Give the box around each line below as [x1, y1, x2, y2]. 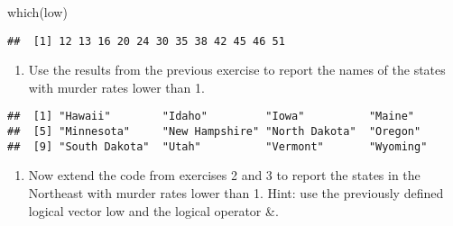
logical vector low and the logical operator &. [28, 201, 279, 220]
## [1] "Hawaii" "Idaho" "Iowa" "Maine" [7, 110, 415, 123]
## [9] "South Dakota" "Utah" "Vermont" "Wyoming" [7, 140, 428, 153]
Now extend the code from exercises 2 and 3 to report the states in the [28, 166, 421, 185]
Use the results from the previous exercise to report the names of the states [28, 60, 446, 79]
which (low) [7, 3, 68, 21]
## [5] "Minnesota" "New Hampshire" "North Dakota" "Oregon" [7, 125, 421, 139]
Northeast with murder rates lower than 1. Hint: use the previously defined [28, 184, 444, 202]
